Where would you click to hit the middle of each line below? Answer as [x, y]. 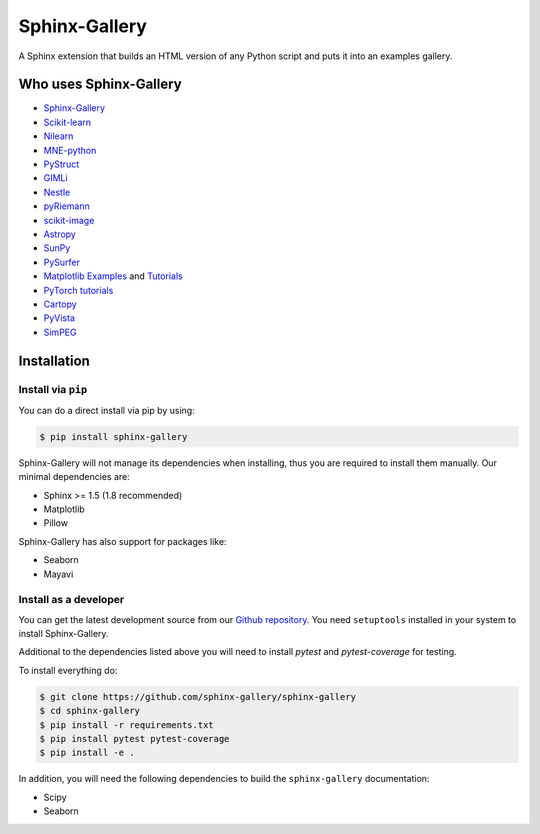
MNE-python [70, 150]
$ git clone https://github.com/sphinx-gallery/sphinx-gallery [198, 696]
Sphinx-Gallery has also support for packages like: [122, 541]
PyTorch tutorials [78, 290]
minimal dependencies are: [74, 477]
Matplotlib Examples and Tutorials [113, 276]
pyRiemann [66, 206]
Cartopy [60, 304]
